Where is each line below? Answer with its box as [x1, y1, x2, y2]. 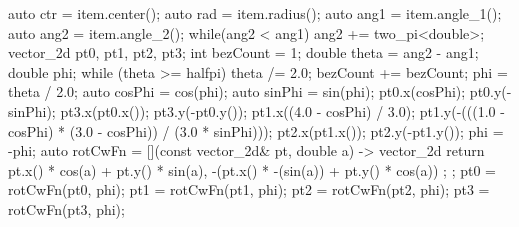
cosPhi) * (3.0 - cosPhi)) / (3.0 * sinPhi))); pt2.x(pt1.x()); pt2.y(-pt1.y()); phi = [8, 120, 504, 141]
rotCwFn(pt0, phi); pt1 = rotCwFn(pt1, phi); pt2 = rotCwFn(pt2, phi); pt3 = [8, 179, 490, 200]
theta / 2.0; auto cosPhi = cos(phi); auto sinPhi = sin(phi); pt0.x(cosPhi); [8, 81, 466, 102]
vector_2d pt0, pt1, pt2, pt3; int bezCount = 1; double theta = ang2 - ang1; [8, 42, 479, 63]
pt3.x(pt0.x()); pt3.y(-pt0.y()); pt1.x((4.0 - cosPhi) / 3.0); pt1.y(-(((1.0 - [60, 100, 505, 121]
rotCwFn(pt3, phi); [8, 198, 125, 219]
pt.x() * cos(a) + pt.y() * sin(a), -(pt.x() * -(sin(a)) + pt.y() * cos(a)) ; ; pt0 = [8, 159, 496, 180]
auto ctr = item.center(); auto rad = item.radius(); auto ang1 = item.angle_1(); [8, 3, 502, 23]
